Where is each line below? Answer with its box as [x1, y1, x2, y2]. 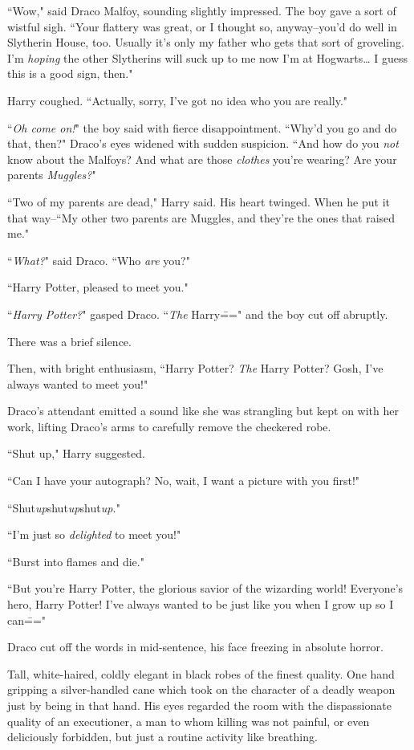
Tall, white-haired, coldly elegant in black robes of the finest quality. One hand [7, 665, 395, 682]
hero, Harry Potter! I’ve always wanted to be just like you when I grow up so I [7, 596, 394, 613]
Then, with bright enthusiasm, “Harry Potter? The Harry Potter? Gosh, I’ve [7, 360, 384, 377]
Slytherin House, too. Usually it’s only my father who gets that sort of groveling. [7, 34, 404, 51]
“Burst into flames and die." [7, 552, 144, 569]
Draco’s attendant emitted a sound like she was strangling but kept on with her [7, 402, 399, 419]
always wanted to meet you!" [7, 375, 148, 392]
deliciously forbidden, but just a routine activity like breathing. [7, 728, 318, 745]
